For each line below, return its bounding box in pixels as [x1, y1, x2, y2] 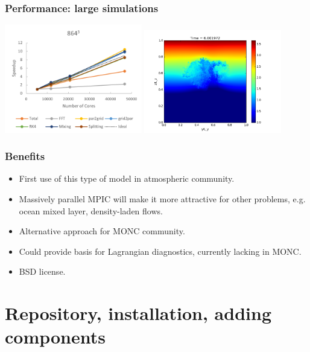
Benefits [5, 149, 45, 164]
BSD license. [19, 265, 66, 278]
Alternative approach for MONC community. [19, 225, 185, 237]
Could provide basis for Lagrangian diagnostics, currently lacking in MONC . [19, 245, 302, 257]
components [5, 324, 106, 349]
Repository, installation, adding [5, 301, 271, 325]
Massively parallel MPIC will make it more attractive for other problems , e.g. [19, 193, 306, 205]
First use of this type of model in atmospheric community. [19, 172, 235, 185]
